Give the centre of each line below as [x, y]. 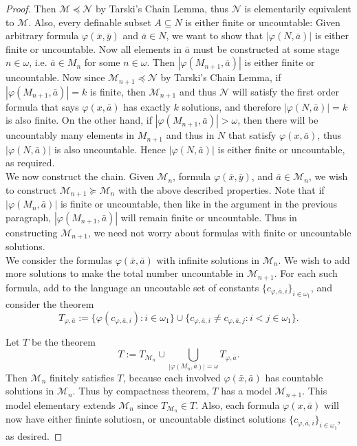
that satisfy [252, 135]
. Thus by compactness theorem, [141, 391]
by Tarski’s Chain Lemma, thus [162, 8]
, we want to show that [215, 35]
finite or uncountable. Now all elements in [94, 48]
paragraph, [29, 217]
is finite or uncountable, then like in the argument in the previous [198, 204]
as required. [30, 163]
